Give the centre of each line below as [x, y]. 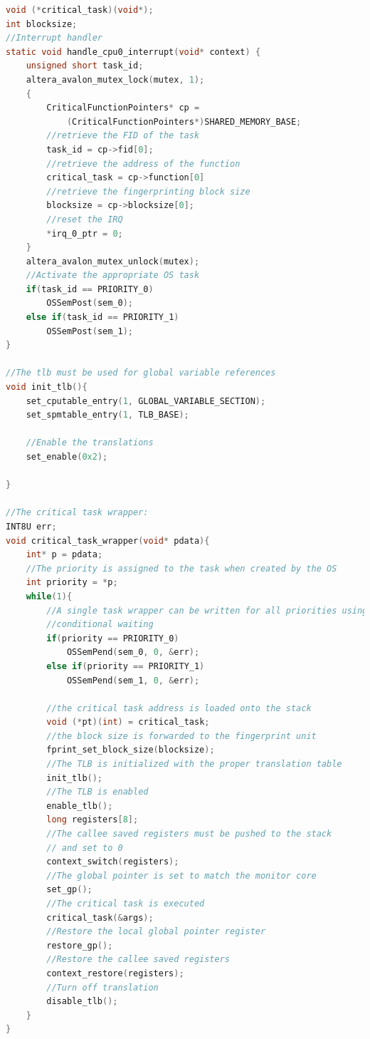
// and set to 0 [85, 848]
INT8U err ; [31, 526]
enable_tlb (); [80, 806]
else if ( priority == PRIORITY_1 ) [126, 666]
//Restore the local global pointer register [156, 932]
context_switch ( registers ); [113, 862]
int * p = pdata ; [64, 555]
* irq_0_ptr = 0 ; [85, 233]
